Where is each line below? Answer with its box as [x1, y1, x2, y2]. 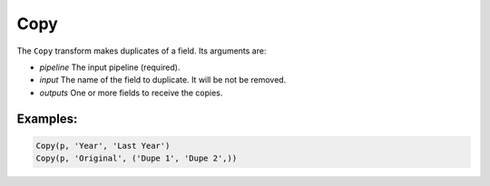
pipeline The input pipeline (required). [39, 62, 181, 73]
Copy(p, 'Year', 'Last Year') [35, 141, 171, 151]
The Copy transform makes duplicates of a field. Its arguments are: [16, 45, 267, 56]
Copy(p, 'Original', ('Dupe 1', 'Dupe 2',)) [35, 153, 238, 163]
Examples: [16, 111, 78, 126]
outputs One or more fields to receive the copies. [39, 87, 223, 98]
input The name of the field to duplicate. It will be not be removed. [39, 74, 287, 85]
